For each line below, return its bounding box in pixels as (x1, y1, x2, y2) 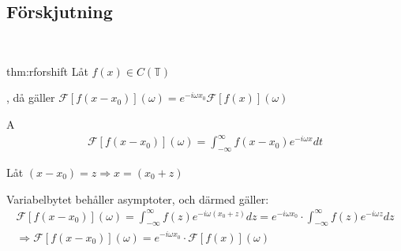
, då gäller (6, 89, 55, 106)
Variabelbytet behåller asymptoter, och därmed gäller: (6, 190, 269, 207)
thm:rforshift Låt (6, 62, 88, 79)
